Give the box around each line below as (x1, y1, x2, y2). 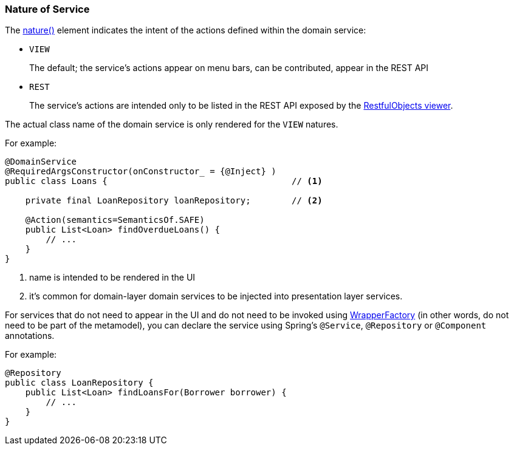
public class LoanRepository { (5, 378, 154, 388)
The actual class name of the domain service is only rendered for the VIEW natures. (5, 119, 338, 130)
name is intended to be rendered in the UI (29, 272, 196, 283)
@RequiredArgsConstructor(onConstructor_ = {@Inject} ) (5, 166, 276, 177)
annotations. (5, 330, 55, 341)
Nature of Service (5, 3, 90, 15)
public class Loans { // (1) (5, 176, 323, 186)
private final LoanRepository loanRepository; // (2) (25, 196, 323, 206)
